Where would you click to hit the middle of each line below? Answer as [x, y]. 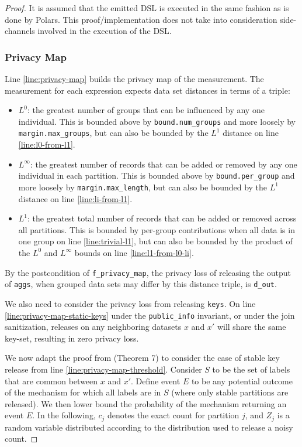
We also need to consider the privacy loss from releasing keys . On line [130, 303]
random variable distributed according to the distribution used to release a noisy [149, 427]
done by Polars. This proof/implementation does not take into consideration [141, 19]
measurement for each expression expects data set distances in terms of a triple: [147, 90]
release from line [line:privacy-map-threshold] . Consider [103, 369]
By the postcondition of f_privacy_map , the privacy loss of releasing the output [148, 272]
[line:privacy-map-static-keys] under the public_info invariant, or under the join [150, 315]
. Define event [156, 381]
